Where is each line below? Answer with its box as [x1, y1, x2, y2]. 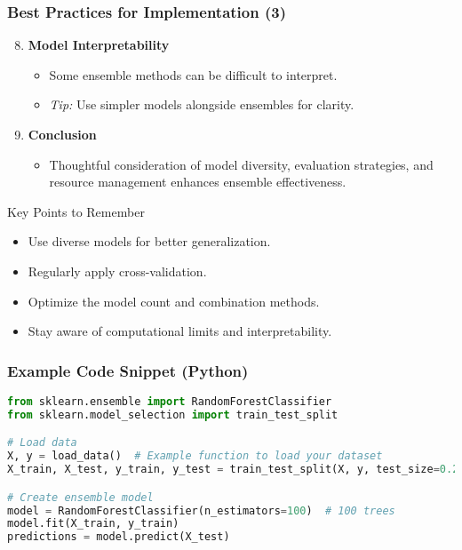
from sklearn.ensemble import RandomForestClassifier [7, 395, 332, 408]
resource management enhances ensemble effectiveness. [49, 172, 346, 191]
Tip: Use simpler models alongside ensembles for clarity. [49, 95, 354, 114]
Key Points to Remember [7, 202, 145, 220]
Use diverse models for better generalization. [28, 232, 271, 251]
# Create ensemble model [7, 490, 154, 504]
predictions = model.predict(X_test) [7, 530, 230, 544]
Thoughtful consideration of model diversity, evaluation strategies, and [49, 155, 434, 173]
